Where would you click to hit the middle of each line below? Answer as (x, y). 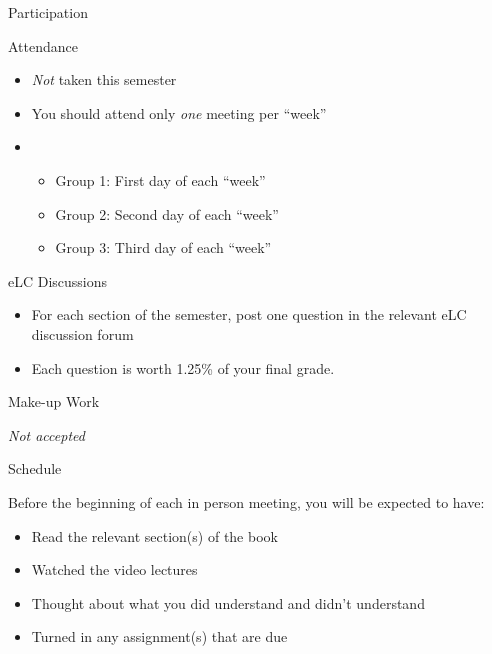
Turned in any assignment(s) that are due (159, 636)
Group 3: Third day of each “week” (163, 247)
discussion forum (82, 333)
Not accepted (46, 434)
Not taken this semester (104, 79)
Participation (48, 12)
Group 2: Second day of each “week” (167, 213)
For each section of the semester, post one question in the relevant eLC (249, 314)
